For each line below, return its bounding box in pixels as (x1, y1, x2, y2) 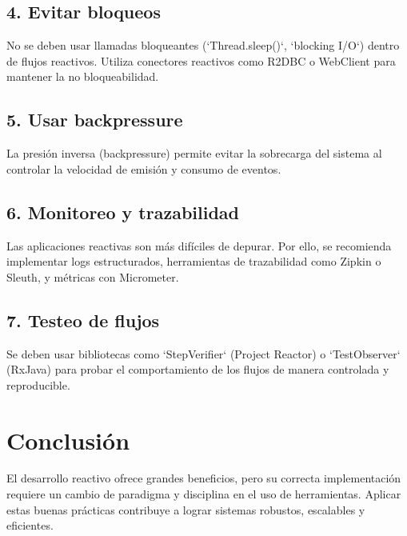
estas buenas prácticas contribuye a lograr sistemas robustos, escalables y (6, 501, 365, 518)
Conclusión (6, 423, 130, 456)
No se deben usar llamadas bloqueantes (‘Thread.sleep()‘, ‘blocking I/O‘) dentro (6, 37, 400, 54)
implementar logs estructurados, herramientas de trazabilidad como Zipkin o (6, 253, 381, 270)
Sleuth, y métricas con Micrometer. (6, 268, 179, 285)
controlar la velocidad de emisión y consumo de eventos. (6, 160, 281, 177)
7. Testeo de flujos (6, 307, 160, 332)
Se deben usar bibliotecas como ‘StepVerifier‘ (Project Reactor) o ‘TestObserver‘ (6, 345, 401, 362)
